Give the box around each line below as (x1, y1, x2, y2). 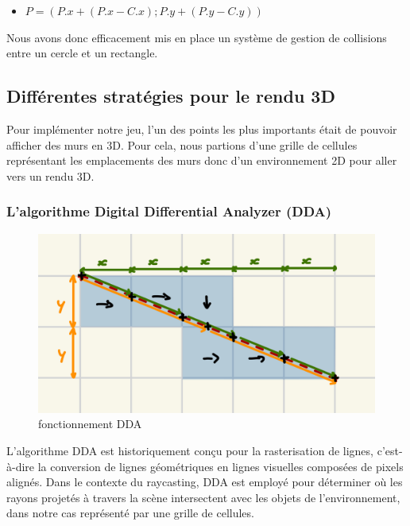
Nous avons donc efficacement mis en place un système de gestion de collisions (6, 29, 387, 45)
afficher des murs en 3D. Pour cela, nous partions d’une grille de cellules (6, 136, 358, 153)
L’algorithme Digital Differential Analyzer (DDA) (6, 201, 332, 221)
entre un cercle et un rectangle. (6, 45, 158, 61)
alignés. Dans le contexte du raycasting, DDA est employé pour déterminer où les (6, 473, 403, 490)
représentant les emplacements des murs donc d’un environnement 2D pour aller (6, 152, 397, 169)
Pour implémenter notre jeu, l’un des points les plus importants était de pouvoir (6, 120, 397, 137)
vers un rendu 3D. (6, 167, 95, 184)
